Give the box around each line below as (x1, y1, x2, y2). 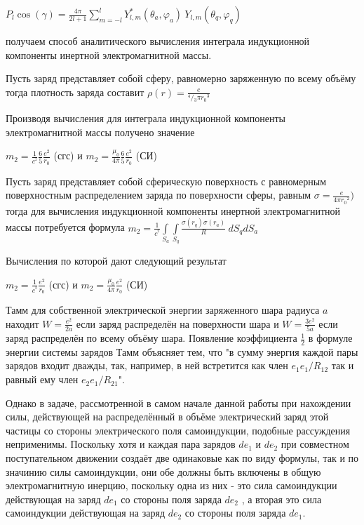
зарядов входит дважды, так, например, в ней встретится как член (6, 358, 288, 373)
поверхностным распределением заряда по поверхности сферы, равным (6, 187, 311, 202)
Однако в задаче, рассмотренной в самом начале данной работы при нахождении (6, 395, 351, 410)
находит (6, 316, 39, 331)
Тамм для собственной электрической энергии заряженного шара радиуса (6, 303, 320, 317)
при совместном (281, 437, 349, 451)
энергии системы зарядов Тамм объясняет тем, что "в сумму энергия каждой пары (6, 344, 358, 359)
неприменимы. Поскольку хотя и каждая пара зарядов (6, 437, 236, 451)
